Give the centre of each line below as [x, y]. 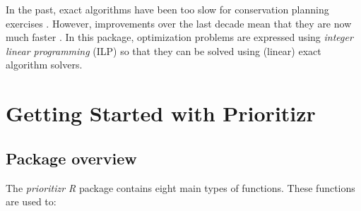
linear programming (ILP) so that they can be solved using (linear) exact [164, 50]
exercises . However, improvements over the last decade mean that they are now [179, 23]
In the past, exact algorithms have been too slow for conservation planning [167, 9]
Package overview [71, 158]
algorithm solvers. [44, 65]
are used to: [31, 201]
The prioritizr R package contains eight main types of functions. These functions [180, 187]
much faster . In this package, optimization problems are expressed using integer [179, 37]
